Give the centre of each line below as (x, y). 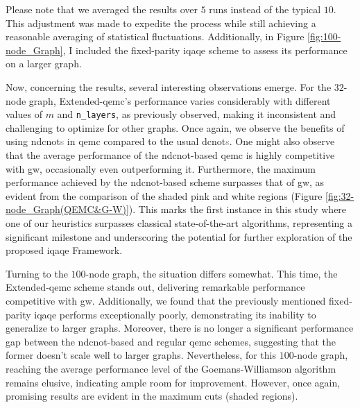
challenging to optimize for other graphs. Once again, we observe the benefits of (175, 127)
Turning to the (37, 273)
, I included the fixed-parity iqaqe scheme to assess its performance (205, 50)
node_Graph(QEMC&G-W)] (67, 209)
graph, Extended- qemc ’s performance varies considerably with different (180, 100)
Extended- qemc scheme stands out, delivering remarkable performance (155, 287)
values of (24, 114)
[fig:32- (340, 195)
